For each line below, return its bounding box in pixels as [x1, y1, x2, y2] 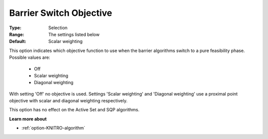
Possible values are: [9, 54, 51, 60]
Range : [9, 31, 24, 37]
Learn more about [9, 116, 47, 122]
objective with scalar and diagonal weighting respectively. [9, 98, 128, 104]
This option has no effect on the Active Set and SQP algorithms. [9, 107, 140, 113]
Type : [9, 25, 22, 31]
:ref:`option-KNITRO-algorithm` [21, 125, 85, 131]
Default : [9, 39, 27, 45]
